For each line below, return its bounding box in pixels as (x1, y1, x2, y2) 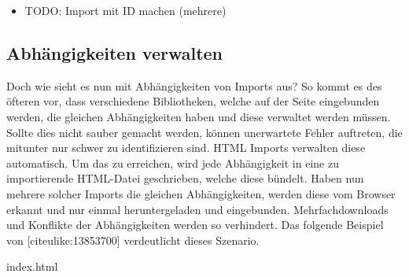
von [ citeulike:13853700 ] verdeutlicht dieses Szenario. (6, 231, 260, 248)
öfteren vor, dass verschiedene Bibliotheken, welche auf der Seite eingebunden (6, 93, 380, 109)
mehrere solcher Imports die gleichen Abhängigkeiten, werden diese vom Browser (6, 185, 396, 201)
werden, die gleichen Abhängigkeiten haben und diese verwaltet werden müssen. (6, 108, 391, 124)
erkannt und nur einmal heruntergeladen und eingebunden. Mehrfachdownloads (6, 201, 389, 217)
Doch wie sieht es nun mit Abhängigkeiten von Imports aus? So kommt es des (6, 77, 382, 94)
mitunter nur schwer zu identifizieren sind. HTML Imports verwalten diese (6, 139, 366, 156)
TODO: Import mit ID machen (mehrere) (24, 2, 227, 18)
